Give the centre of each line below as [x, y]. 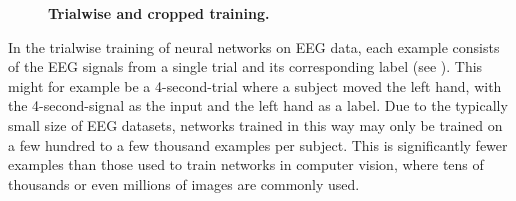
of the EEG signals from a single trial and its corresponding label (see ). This [245, 66]
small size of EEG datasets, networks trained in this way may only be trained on [255, 124]
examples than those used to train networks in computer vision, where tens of [246, 164]
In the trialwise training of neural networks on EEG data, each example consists [254, 46]
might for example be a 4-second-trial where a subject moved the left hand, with [255, 85]
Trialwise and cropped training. [159, 13]
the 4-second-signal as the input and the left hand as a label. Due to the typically [258, 105]
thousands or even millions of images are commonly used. [184, 183]
